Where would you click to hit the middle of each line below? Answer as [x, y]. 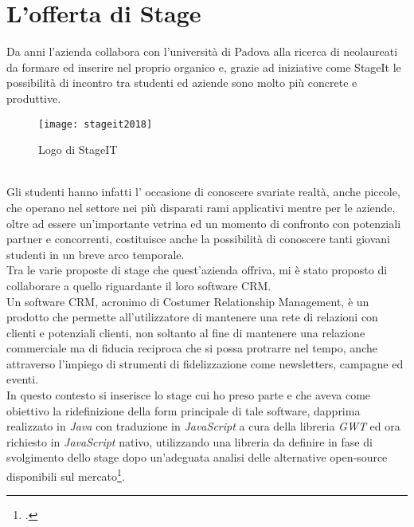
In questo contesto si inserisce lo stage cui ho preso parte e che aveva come [189, 395]
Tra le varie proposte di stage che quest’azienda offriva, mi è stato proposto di [197, 270]
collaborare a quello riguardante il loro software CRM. [139, 285]
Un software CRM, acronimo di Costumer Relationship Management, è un [188, 301]
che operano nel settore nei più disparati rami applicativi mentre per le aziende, [201, 207]
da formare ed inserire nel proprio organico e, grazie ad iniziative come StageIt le [204, 67]
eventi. [23, 379]
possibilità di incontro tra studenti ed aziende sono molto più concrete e [182, 83]
